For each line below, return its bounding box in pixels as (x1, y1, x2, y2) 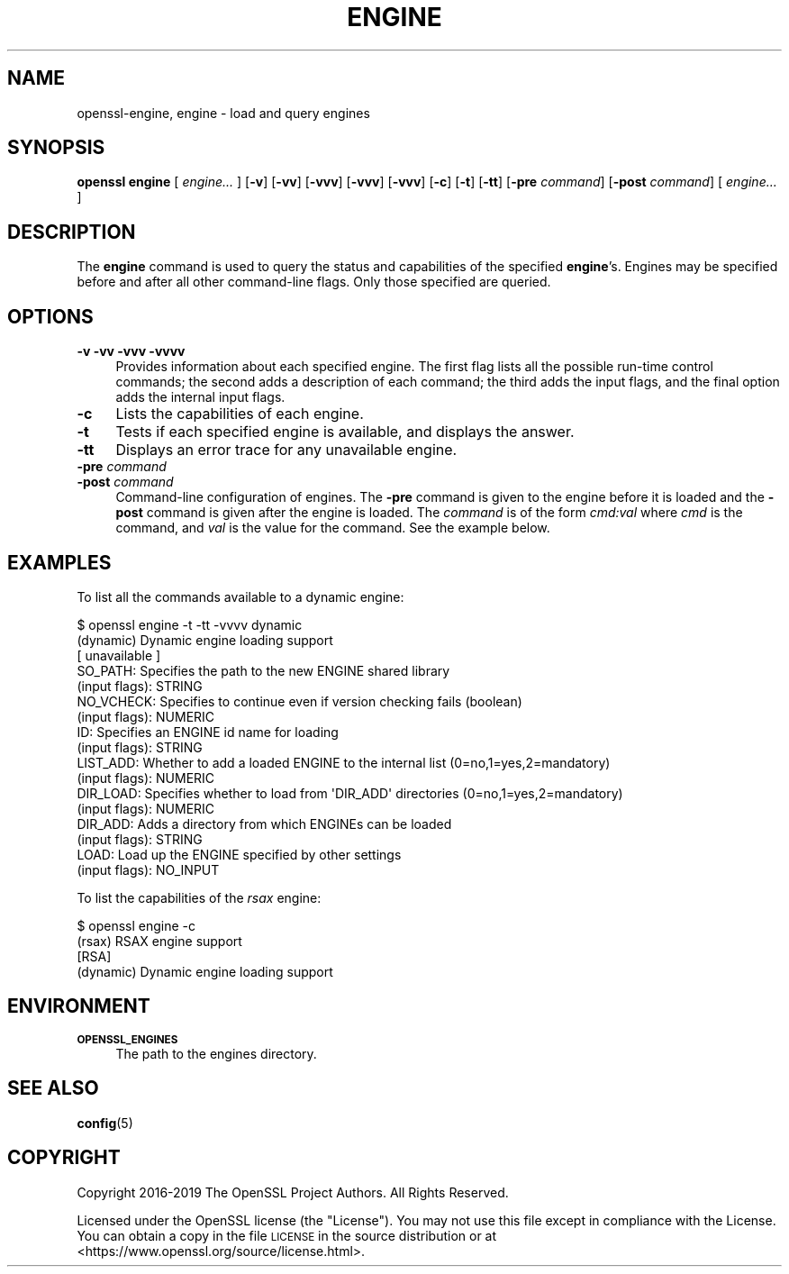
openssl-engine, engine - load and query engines (77, 105, 370, 121)
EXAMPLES (7, 551, 112, 574)
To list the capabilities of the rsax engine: (77, 889, 322, 905)
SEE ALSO (7, 1077, 99, 1100)
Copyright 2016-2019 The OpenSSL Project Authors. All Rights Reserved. (77, 1184, 509, 1200)
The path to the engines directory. (115, 1045, 317, 1061)
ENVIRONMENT (7, 995, 150, 1018)
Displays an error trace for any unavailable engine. (115, 441, 458, 460)
